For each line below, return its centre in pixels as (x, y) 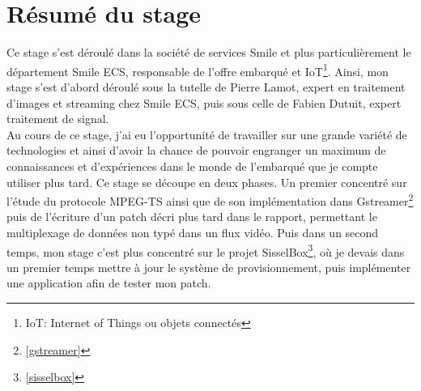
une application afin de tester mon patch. (109, 283)
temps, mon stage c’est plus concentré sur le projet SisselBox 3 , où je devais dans (206, 250)
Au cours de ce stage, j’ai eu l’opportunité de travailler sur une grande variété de (207, 134)
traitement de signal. (58, 119)
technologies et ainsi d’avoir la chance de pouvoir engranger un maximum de (196, 150)
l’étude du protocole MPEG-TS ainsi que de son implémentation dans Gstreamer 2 (210, 200)
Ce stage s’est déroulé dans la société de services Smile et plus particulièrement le (209, 52)
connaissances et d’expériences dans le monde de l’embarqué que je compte (192, 166)
